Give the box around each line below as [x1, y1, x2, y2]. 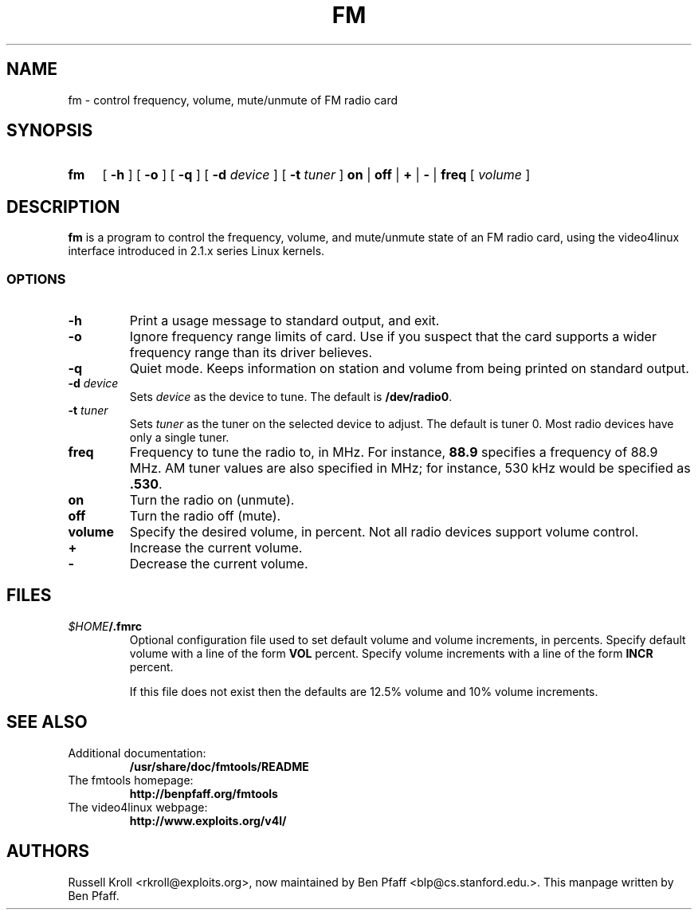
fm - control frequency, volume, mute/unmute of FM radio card [68, 92, 398, 107]
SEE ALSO [6, 712, 88, 733]
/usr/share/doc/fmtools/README [129, 759, 309, 773]
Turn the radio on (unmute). [129, 492, 295, 509]
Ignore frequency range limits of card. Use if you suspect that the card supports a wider [129, 328, 657, 345]
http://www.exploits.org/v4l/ [129, 813, 287, 828]
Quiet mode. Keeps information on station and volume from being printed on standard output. [129, 360, 689, 377]
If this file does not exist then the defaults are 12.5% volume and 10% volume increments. [129, 684, 598, 698]
